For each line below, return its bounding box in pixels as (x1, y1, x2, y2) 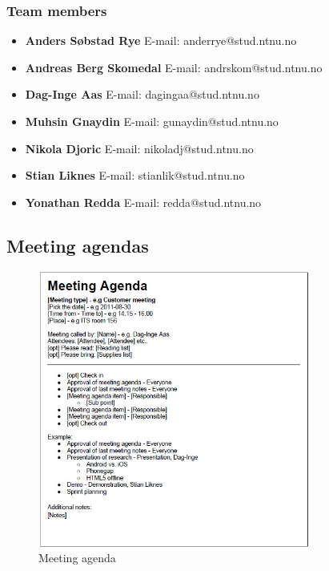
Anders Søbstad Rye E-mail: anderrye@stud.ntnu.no (25, 32, 297, 49)
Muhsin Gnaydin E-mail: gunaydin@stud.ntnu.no (25, 113, 279, 129)
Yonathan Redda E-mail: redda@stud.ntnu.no (25, 193, 262, 210)
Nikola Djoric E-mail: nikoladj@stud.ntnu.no (25, 140, 254, 156)
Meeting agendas (6, 233, 149, 257)
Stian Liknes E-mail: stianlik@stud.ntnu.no (25, 167, 245, 184)
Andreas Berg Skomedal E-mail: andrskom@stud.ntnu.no (25, 59, 323, 75)
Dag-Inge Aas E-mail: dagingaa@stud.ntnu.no (25, 86, 259, 103)
